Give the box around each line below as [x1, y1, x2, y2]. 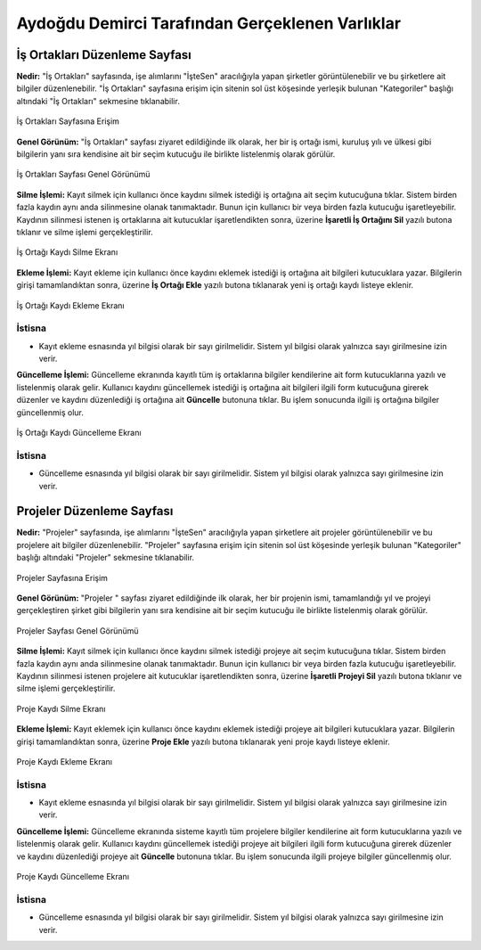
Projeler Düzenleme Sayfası [16, 504, 174, 519]
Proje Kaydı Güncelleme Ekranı [16, 872, 129, 882]
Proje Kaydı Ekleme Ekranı [16, 756, 113, 766]
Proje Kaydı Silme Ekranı [16, 703, 106, 714]
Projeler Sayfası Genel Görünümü [16, 625, 139, 636]
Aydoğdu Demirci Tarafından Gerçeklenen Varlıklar [16, 13, 401, 33]
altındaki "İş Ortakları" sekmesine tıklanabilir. [16, 95, 180, 106]
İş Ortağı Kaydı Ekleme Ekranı [16, 299, 125, 311]
